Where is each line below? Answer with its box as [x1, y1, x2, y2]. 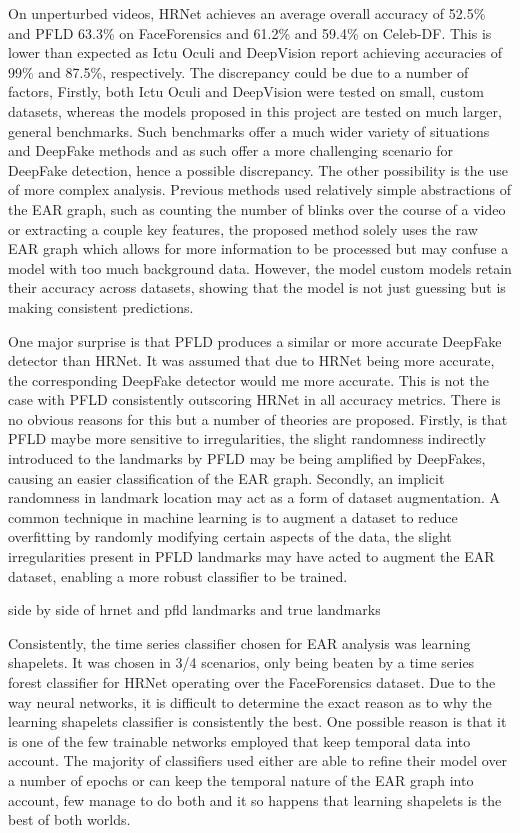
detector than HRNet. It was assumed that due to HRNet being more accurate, [8, 350, 495, 371]
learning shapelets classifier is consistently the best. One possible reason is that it [8, 711, 507, 732]
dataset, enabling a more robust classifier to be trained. [8, 565, 348, 586]
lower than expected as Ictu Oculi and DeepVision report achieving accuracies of [8, 42, 503, 63]
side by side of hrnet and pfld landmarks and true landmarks [8, 599, 381, 620]
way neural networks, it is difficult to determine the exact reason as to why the [8, 691, 492, 712]
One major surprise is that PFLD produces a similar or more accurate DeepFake [8, 330, 502, 351]
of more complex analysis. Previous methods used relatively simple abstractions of [8, 179, 512, 200]
